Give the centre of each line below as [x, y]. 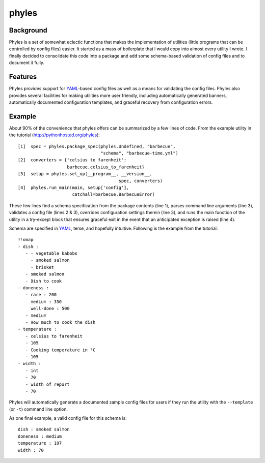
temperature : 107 [40, 443]
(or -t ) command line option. [39, 409]
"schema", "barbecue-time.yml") [139, 153]
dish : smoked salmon [44, 430]
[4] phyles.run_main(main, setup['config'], [74, 187]
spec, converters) [141, 181]
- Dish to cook [44, 281]
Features [23, 77]
